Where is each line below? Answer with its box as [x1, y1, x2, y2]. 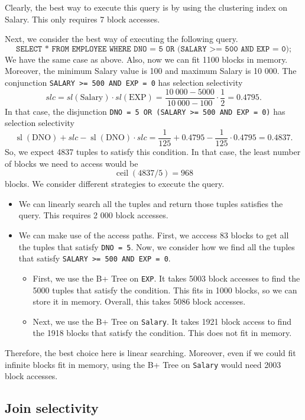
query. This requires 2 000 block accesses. [18, 209, 168, 221]
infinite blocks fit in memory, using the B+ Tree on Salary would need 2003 [5, 358, 281, 370]
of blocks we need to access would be [5, 157, 138, 169]
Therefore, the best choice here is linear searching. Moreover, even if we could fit [5, 346, 296, 358]
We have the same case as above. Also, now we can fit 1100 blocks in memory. [5, 53, 288, 65]
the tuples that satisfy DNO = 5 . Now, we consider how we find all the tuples [18, 240, 295, 253]
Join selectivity [5, 399, 99, 417]
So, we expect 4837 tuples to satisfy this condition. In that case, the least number [5, 146, 301, 157]
